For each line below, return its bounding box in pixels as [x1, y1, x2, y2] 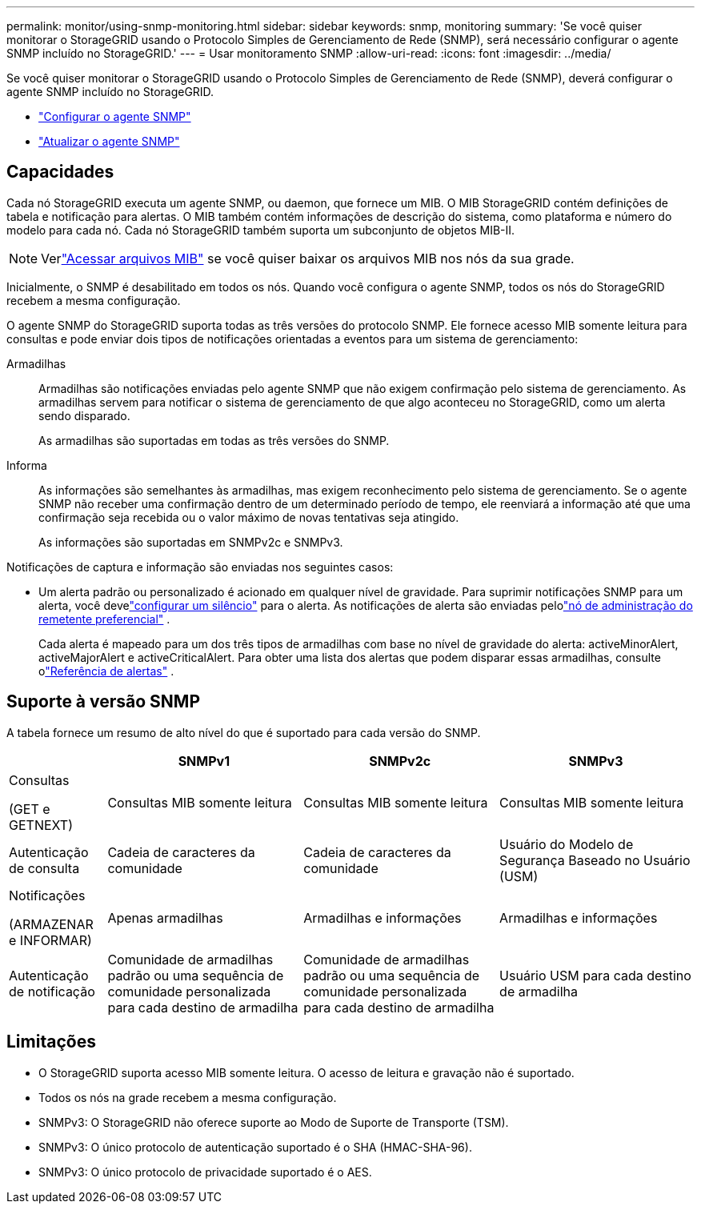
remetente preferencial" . [38, 611, 170, 626]
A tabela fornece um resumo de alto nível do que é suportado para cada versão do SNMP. [6, 725, 481, 739]
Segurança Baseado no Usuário [499, 851, 691, 868]
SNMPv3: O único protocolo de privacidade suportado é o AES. [38, 1164, 372, 1179]
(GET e [9, 800, 50, 817]
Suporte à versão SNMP [6, 691, 201, 712]
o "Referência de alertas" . [38, 663, 174, 678]
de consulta [9, 859, 80, 876]
